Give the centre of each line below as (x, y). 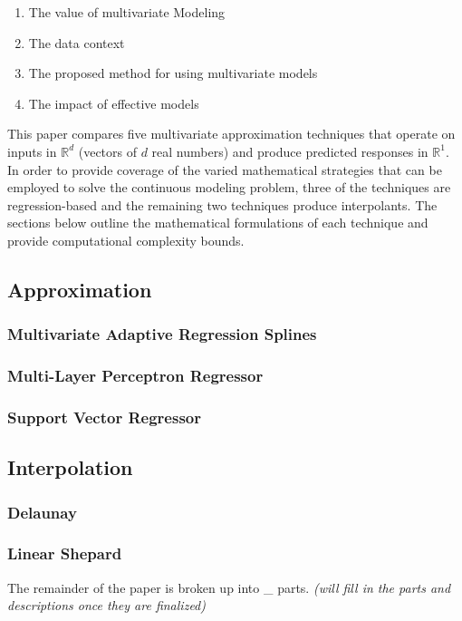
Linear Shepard (65, 553)
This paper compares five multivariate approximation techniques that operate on (231, 134)
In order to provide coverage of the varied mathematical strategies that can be (225, 169)
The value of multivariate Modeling (127, 12)
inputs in (32, 151)
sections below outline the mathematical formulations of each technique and (218, 223)
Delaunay (42, 512)
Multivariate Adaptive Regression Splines (162, 334)
